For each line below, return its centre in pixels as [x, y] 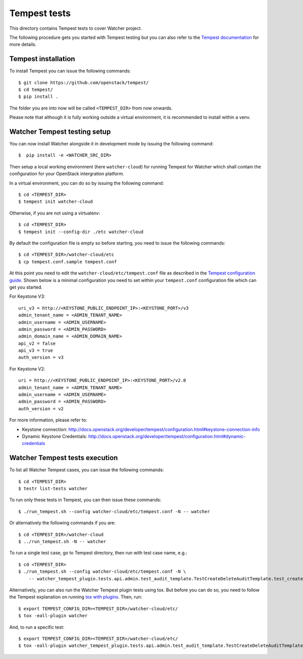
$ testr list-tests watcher [53, 489]
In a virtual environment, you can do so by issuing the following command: [87, 183]
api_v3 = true [36, 350]
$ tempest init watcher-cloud [56, 202]
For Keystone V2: [27, 369]
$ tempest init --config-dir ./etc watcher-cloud [81, 232]
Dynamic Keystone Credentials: [55, 436]
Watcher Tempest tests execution [64, 458]
